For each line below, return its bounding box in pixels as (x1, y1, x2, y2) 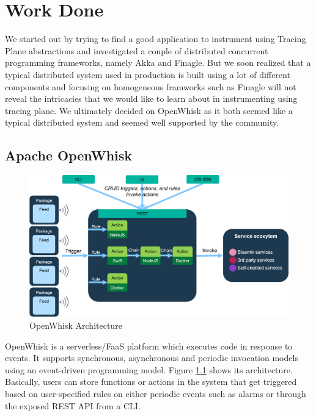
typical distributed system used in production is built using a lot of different (5, 68, 290, 81)
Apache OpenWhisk (5, 146, 133, 165)
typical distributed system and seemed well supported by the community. (5, 116, 279, 129)
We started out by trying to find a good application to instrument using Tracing (5, 32, 306, 45)
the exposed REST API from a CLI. (5, 399, 141, 412)
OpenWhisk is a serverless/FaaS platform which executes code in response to (5, 339, 293, 352)
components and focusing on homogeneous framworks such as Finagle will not (5, 80, 296, 93)
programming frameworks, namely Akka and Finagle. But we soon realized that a (5, 56, 311, 69)
